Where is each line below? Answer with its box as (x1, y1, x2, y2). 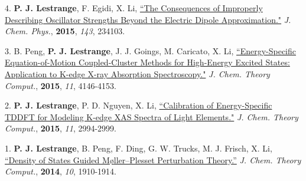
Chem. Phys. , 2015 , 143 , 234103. (5, 25, 125, 37)
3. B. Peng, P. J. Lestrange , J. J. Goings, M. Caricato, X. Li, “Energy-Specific (5, 44, 297, 57)
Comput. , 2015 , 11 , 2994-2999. (5, 122, 116, 134)
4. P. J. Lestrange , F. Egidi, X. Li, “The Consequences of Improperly (5, 2, 263, 14)
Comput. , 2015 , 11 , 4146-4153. (5, 79, 116, 91)
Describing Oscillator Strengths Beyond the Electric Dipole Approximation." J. (5, 13, 291, 25)
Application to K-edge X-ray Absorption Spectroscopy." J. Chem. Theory (5, 67, 270, 80)
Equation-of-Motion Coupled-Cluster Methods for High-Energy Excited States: (5, 56, 290, 68)
